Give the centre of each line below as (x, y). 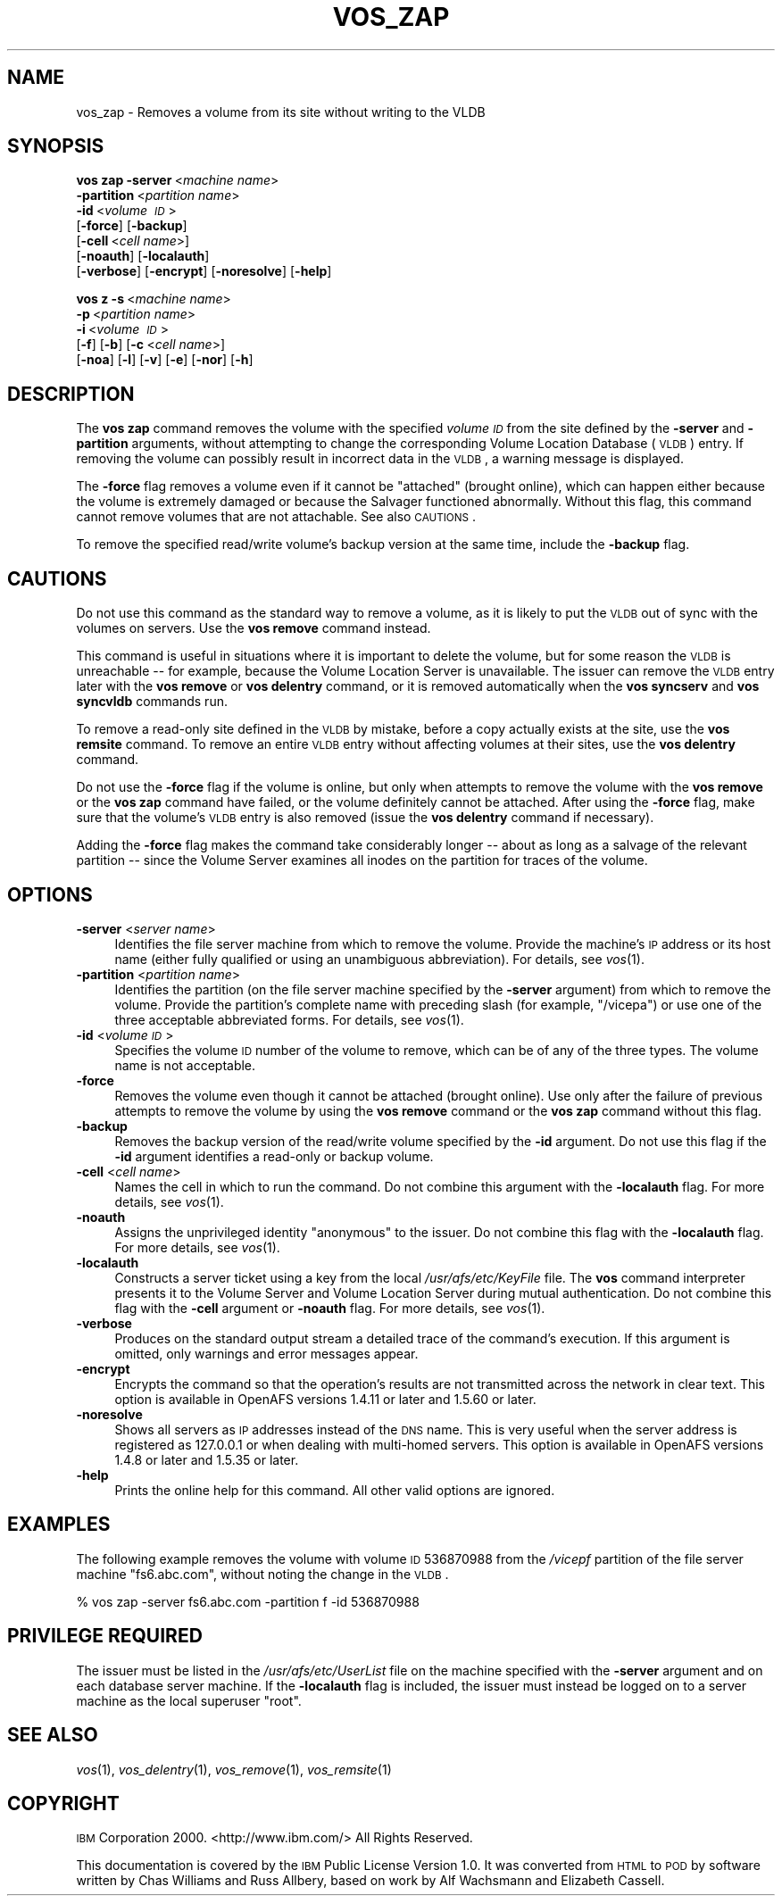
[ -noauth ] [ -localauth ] (143, 256)
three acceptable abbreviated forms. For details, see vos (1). (289, 1019)
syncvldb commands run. (152, 702)
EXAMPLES (59, 1525)
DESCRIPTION (71, 394)
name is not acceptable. (185, 1065)
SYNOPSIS (56, 146)
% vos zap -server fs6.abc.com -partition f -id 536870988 (248, 1601)
